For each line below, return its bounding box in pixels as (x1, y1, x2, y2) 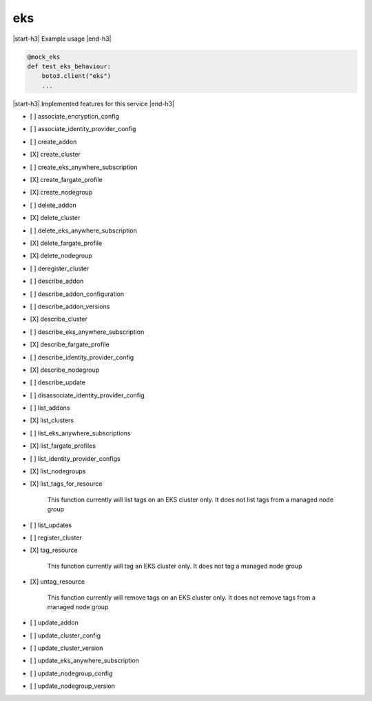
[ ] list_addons (30, 404, 70, 412)
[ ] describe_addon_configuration (30, 290, 125, 298)
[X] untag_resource (30, 577, 85, 586)
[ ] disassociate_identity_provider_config (30, 391, 145, 399)
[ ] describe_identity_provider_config (30, 353, 134, 362)
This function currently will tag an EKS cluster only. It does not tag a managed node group (47, 562, 302, 570)
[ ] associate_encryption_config (30, 112, 120, 121)
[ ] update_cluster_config (30, 631, 101, 640)
